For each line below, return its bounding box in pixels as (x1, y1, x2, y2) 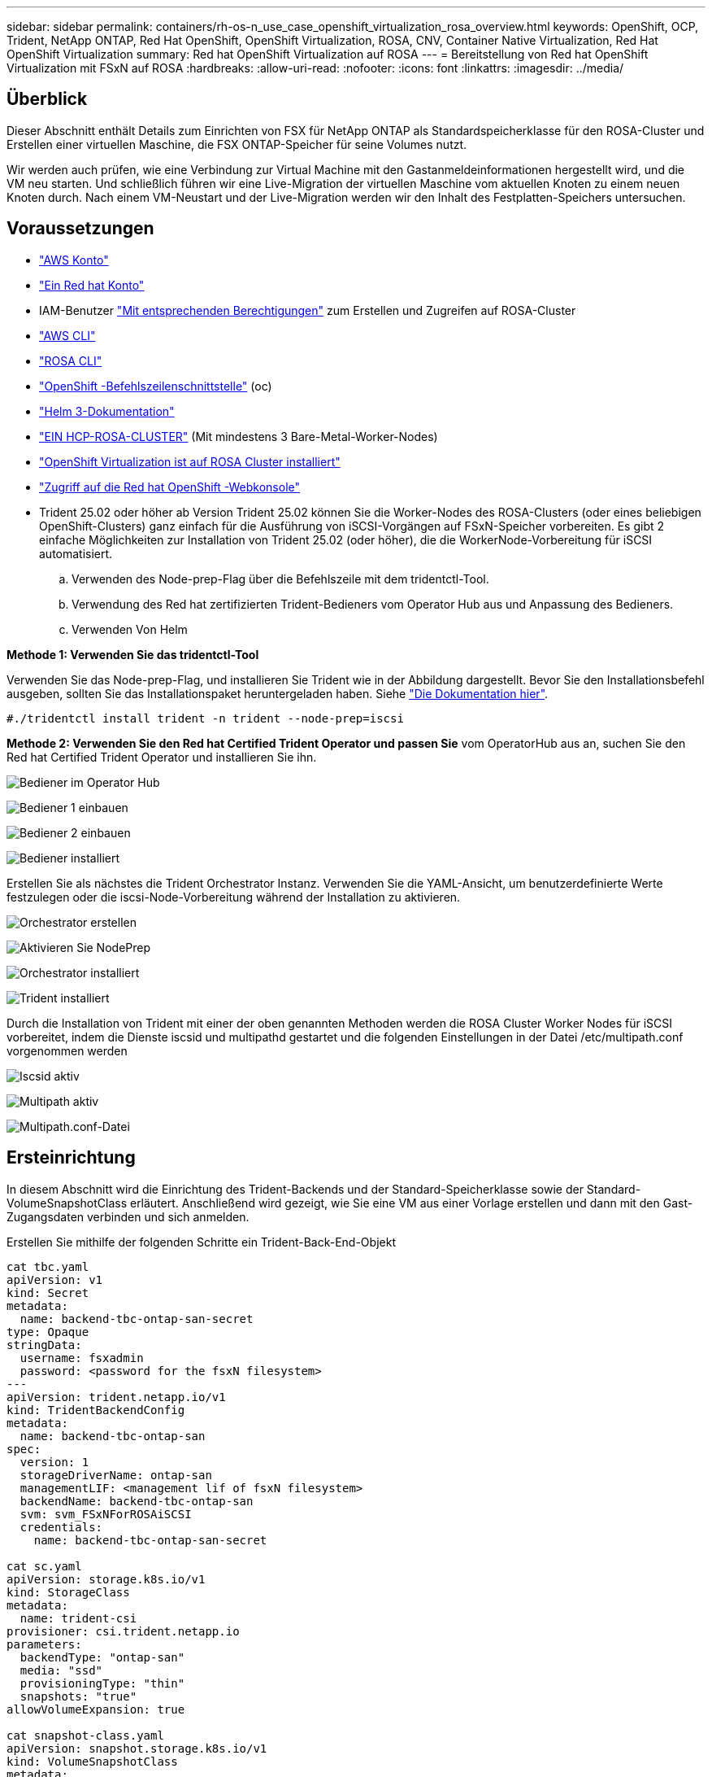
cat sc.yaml (7, 1559, 82, 1573)
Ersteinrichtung (7, 1147, 136, 1168)
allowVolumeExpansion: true (7, 1702, 185, 1716)
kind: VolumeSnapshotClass (7, 1754, 178, 1768)
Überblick (7, 89, 88, 110)
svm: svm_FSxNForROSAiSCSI (20, 1507, 192, 1521)
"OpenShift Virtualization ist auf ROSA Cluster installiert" (39, 454, 341, 469)
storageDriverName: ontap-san (20, 1468, 212, 1482)
